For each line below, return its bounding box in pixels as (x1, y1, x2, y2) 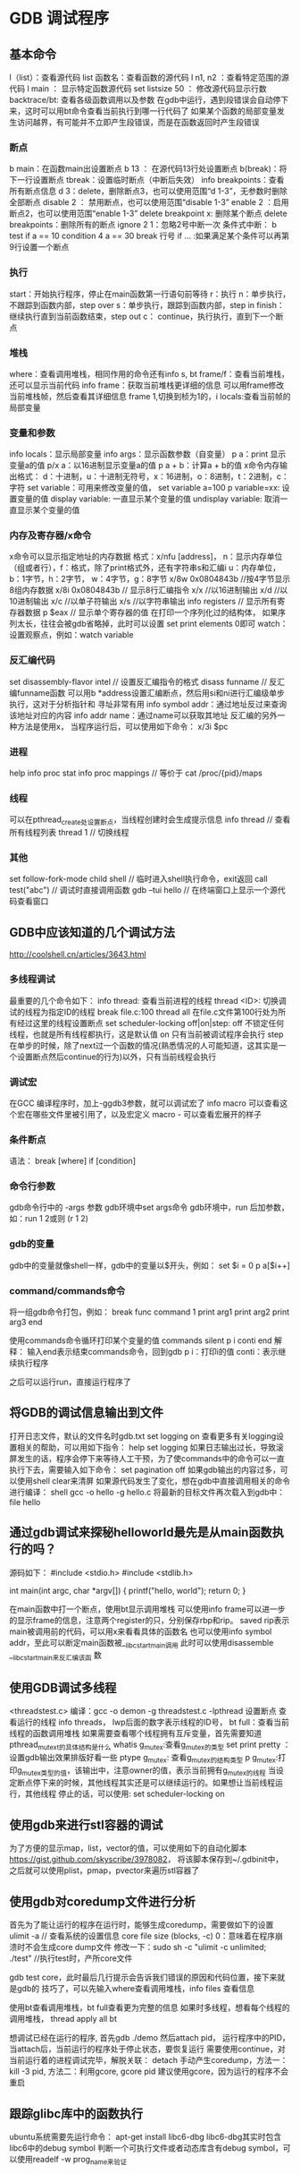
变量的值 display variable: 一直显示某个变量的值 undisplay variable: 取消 (16, 493, 280, 504)
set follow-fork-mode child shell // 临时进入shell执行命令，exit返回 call (9, 874, 268, 885)
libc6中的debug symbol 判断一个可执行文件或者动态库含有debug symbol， (9, 2142, 283, 2153)
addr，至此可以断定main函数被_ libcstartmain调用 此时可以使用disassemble (9, 1637, 274, 1650)
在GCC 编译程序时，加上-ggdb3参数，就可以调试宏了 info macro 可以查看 (9, 1098, 280, 1108)
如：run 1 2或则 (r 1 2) (9, 1213, 89, 1224)
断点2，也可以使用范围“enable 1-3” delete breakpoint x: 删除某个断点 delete (9, 208, 287, 219)
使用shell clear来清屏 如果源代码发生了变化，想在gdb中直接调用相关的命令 (16, 1475, 291, 1486)
